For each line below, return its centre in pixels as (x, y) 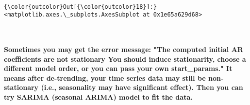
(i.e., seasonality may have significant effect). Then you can (142, 87)
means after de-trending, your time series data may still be (105, 78)
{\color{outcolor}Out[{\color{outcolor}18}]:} (80, 7)
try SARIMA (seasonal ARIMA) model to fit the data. (98, 97)
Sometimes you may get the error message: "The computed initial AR (124, 49)
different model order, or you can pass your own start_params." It (118, 68)
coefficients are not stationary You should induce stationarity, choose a (125, 59)
